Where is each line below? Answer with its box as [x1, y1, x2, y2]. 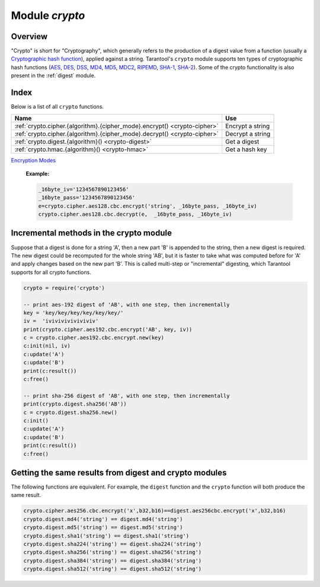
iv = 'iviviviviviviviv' [23, 318, 99, 324]
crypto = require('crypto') [23, 285, 105, 291]
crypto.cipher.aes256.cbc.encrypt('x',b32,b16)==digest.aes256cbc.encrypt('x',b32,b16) [23, 508, 286, 514]
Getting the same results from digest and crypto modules [11, 467, 227, 477]
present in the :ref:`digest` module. [11, 72, 96, 79]
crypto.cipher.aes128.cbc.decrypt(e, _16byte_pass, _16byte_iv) [38, 211, 232, 218]
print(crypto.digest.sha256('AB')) [23, 401, 127, 407]
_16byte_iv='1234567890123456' [38, 186, 130, 193]
